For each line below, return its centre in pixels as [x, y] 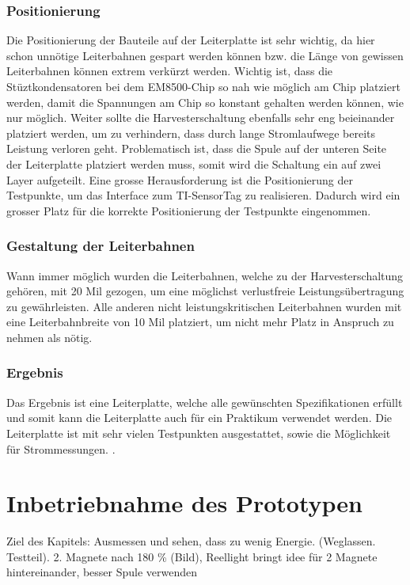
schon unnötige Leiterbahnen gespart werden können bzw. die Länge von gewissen [205, 55]
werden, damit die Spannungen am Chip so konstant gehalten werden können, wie [205, 102]
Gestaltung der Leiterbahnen [101, 246]
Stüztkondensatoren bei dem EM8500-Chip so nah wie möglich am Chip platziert [203, 86]
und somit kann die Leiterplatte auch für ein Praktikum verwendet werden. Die [199, 418]
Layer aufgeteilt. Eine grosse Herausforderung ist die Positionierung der [180, 179]
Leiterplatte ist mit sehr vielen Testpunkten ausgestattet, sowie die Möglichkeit [199, 433]
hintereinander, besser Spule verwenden [102, 572]
